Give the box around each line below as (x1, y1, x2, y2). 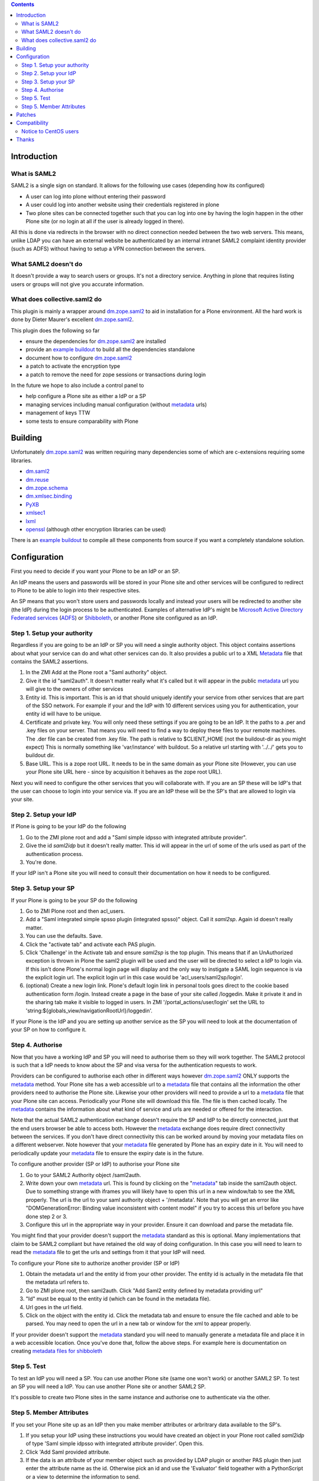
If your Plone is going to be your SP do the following (11, 896, 138, 903)
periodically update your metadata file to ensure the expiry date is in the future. (11, 1149, 204, 1156)
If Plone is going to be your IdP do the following (11, 823, 126, 830)
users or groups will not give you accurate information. (11, 280, 144, 287)
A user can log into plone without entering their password (25, 193, 166, 200)
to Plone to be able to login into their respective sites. (11, 587, 141, 594)
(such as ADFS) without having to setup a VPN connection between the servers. (11, 245, 206, 252)
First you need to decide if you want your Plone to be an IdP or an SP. (11, 568, 180, 575)
